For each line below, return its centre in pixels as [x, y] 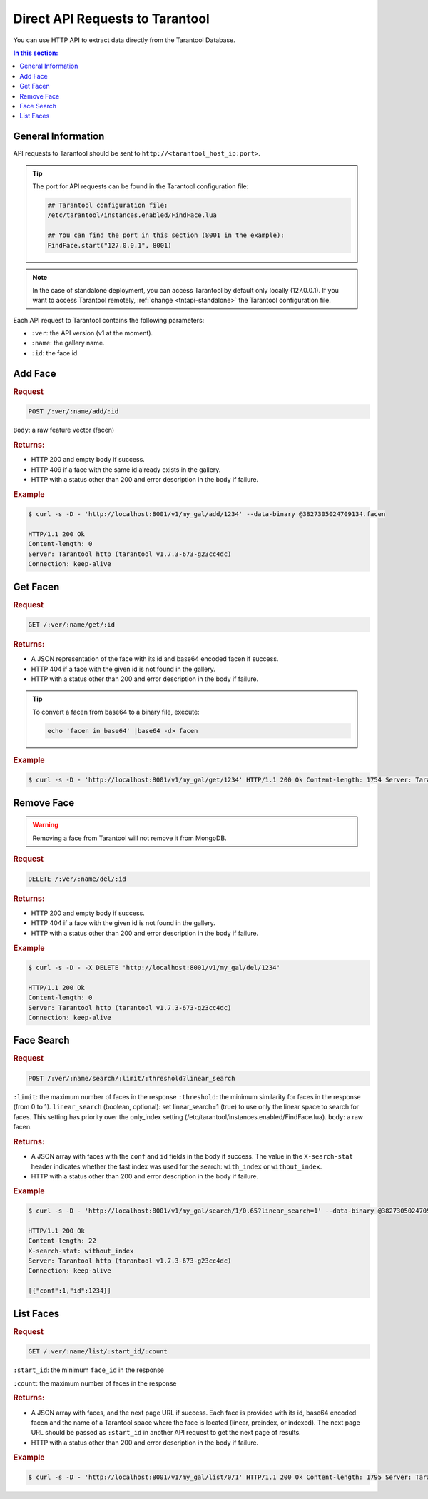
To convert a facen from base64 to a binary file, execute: [116, 712]
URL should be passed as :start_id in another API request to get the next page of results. [166, 1433]
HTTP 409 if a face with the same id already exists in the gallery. [126, 469]
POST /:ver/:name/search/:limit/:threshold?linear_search [132, 1078]
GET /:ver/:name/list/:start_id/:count [98, 1352]
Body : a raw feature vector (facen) [64, 430]
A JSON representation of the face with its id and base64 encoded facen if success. [155, 659]
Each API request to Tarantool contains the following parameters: [109, 320]
